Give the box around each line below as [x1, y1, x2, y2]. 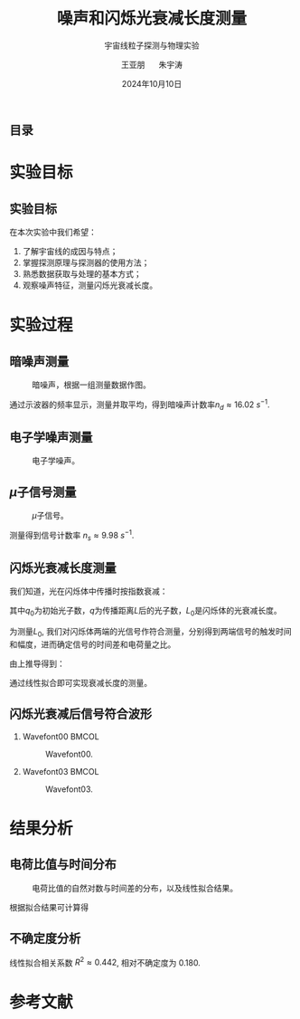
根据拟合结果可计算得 [9, 901, 89, 912]
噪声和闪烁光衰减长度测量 [56, 8, 247, 29]
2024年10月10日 [121, 78, 183, 89]
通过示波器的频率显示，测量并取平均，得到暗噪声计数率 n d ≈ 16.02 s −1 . [9, 397, 270, 412]
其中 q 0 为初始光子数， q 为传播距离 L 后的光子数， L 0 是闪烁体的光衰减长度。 [9, 605, 282, 618]
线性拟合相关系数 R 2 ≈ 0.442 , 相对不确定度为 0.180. [9, 956, 201, 968]
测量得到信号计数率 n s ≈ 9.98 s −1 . [9, 529, 135, 543]
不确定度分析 [9, 931, 81, 947]
